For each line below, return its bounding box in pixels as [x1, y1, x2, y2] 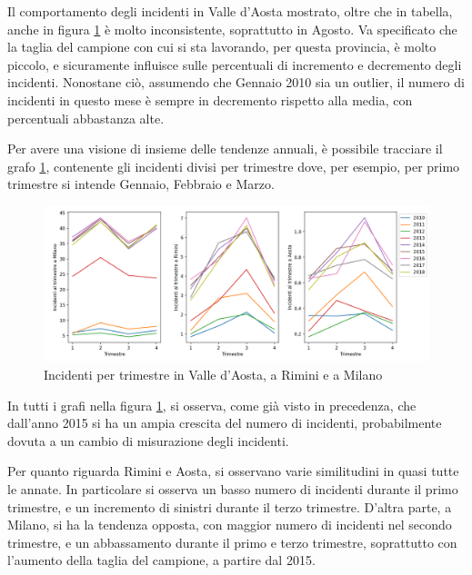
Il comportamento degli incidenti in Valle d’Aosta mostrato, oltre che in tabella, [7, 2, 453, 20]
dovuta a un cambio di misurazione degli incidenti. [7, 431, 289, 450]
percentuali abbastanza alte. [7, 108, 165, 127]
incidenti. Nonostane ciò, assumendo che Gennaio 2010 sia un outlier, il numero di [7, 73, 465, 92]
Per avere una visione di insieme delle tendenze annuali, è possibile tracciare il [7, 139, 443, 158]
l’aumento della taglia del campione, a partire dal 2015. [7, 550, 316, 570]
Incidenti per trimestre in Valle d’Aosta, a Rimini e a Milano [44, 364, 383, 383]
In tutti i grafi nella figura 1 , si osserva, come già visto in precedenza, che [7, 395, 417, 414]
